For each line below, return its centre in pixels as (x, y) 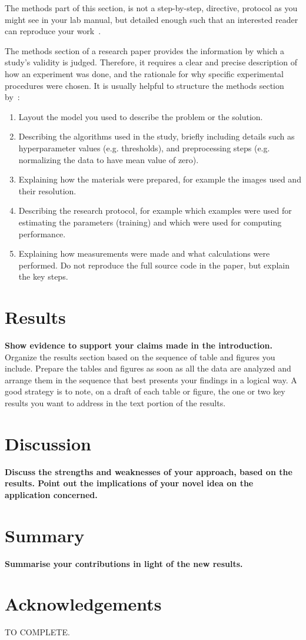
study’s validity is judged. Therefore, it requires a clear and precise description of (151, 62)
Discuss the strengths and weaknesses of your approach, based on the (149, 471)
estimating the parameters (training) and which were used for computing (150, 222)
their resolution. (47, 190)
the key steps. (43, 276)
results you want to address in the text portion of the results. (115, 402)
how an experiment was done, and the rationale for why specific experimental (144, 73)
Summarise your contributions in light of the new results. (124, 563)
